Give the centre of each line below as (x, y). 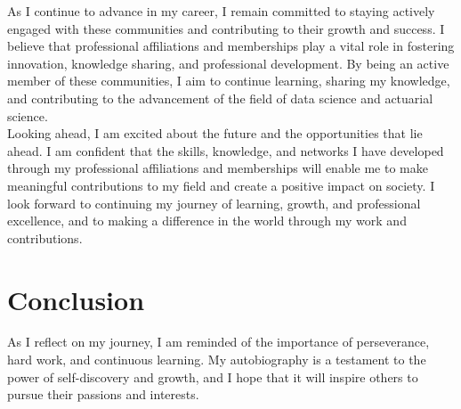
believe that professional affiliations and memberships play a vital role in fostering (231, 46)
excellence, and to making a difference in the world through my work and (207, 221)
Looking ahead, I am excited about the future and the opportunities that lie (215, 133)
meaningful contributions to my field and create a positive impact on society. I (221, 185)
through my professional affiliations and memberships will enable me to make (218, 168)
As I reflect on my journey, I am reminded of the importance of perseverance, (218, 342)
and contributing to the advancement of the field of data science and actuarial (220, 98)
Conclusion (76, 299)
